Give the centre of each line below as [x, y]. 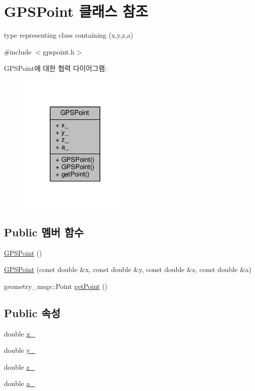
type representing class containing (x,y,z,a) [69, 35]
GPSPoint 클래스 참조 [76, 11]
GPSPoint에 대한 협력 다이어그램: [55, 68]
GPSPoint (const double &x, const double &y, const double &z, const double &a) [128, 269]
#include [18, 51]
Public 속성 [32, 312]
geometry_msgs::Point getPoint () [56, 286]
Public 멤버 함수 [44, 232]
